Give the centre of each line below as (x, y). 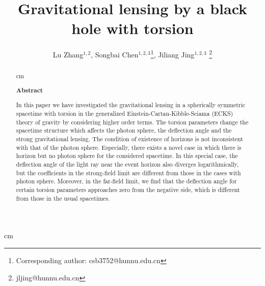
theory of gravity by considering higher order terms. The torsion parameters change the (132, 122)
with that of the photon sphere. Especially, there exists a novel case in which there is (129, 147)
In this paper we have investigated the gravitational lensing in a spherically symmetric (131, 105)
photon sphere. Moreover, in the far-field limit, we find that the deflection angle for (126, 181)
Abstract (30, 90)
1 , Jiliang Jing (173, 54)
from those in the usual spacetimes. (63, 198)
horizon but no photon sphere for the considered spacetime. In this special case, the (127, 156)
